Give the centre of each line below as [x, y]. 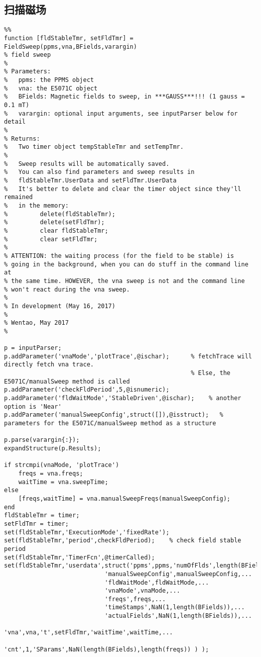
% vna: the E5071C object [51, 88]
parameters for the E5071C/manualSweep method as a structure [110, 424]
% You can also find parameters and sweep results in [99, 172]
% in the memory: [36, 205]
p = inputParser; [33, 348]
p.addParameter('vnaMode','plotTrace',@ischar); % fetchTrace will [128, 356]
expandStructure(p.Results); [53, 449]
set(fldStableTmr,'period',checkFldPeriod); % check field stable [123, 541]
